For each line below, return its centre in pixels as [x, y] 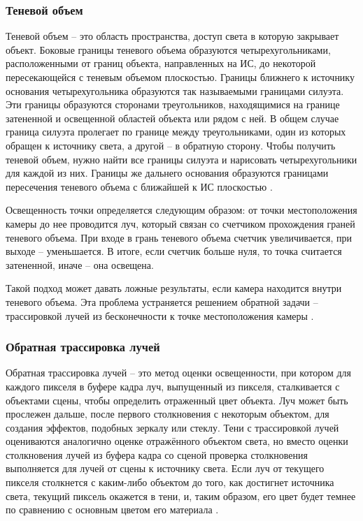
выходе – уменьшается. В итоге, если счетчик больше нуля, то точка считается [174, 251]
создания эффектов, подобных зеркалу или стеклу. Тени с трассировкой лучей [172, 427]
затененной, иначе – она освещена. [80, 264]
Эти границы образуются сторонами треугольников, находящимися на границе [173, 104]
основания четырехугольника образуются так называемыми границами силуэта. [175, 90]
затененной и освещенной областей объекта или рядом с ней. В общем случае [172, 118]
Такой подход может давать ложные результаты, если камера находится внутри [174, 288]
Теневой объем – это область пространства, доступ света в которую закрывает [172, 36]
